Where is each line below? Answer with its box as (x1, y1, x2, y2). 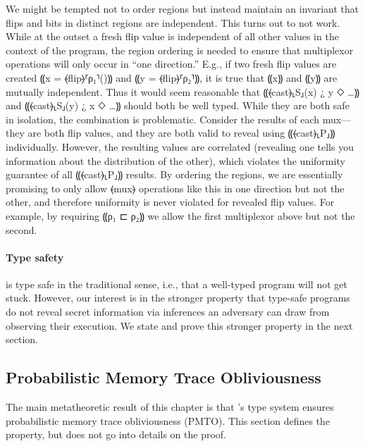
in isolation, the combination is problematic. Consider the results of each (6, 111, 320, 126)
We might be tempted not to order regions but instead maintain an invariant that (6, 1, 359, 16)
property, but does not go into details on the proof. (6, 427, 226, 442)
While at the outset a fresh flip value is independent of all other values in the (6, 29, 339, 44)
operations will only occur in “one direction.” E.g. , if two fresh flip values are (6, 56, 337, 71)
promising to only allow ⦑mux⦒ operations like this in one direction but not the (6, 180, 345, 195)
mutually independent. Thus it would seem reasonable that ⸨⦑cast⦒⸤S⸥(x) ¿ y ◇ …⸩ (6, 84, 359, 99)
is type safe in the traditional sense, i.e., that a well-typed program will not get (6, 276, 347, 291)
